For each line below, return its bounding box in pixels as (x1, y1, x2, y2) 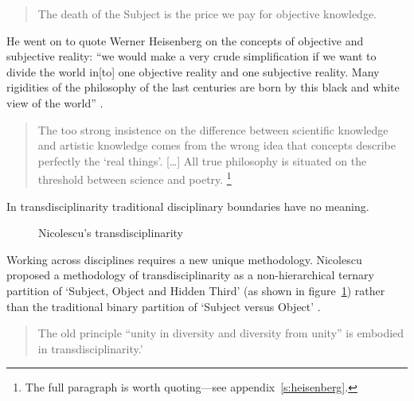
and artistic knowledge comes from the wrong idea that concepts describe (37, 137, 396, 154)
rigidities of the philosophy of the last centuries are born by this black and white (6, 79, 400, 95)
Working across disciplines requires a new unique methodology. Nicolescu (6, 251, 362, 267)
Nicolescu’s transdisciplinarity (38, 224, 184, 241)
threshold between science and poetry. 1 (37, 169, 232, 187)
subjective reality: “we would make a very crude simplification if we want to (6, 48, 377, 64)
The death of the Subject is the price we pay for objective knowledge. (37, 6, 377, 21)
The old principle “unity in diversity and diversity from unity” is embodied (37, 325, 404, 341)
